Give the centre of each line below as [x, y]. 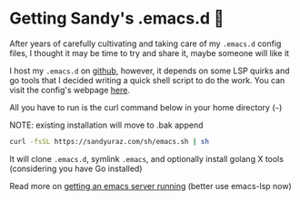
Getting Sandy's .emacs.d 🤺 [117, 19]
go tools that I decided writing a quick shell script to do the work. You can [147, 80]
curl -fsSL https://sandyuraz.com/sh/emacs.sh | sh [109, 141]
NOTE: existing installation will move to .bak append [106, 125]
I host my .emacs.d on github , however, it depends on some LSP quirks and [150, 71]
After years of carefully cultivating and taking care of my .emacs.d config [145, 43]
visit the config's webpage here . [70, 90]
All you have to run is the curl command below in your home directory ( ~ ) [146, 107]
